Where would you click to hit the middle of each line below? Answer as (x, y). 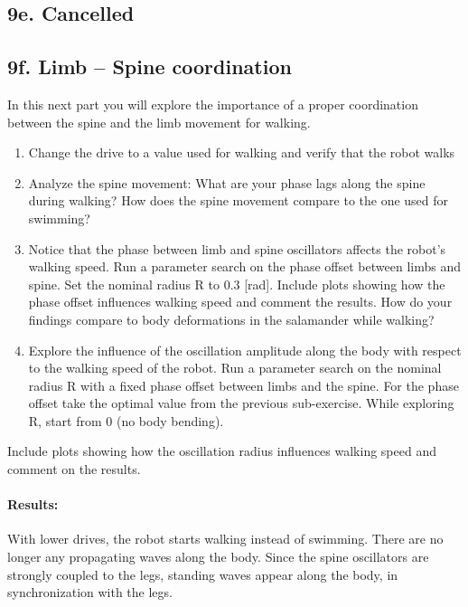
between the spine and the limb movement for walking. (159, 122)
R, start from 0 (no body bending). (126, 420)
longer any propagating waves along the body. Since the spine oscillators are (218, 557)
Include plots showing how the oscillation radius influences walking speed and (222, 451)
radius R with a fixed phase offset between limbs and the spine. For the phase (243, 385)
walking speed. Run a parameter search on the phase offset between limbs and (244, 266)
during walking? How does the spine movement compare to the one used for (239, 200)
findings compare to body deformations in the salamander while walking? (231, 319)
